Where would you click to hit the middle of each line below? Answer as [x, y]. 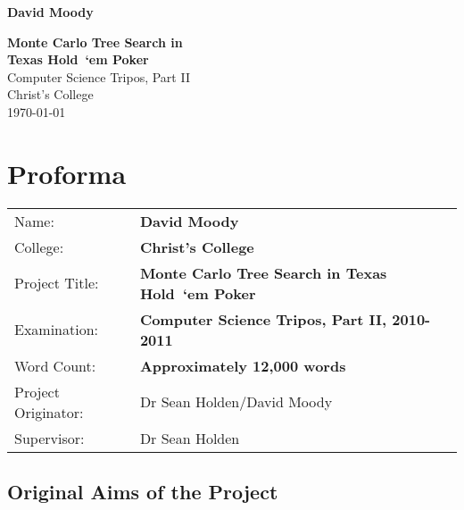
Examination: [57, 330]
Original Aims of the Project [143, 492]
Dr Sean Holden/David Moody [236, 402]
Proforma [67, 173]
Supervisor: [50, 438]
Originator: [49, 412]
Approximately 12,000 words [243, 365]
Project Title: [57, 283]
